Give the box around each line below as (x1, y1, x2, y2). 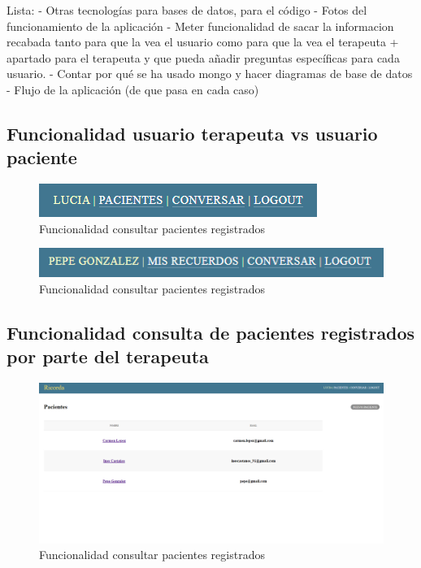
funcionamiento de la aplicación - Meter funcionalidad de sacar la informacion (7, 17, 394, 34)
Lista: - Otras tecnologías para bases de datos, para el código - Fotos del (7, 2, 367, 18)
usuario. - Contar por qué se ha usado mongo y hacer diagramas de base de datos (7, 65, 413, 82)
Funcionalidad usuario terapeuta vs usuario (7, 120, 378, 145)
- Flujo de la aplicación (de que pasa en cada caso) (7, 80, 259, 98)
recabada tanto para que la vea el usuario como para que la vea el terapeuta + (7, 33, 399, 50)
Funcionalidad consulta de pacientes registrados (7, 319, 415, 345)
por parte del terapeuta (7, 344, 209, 369)
